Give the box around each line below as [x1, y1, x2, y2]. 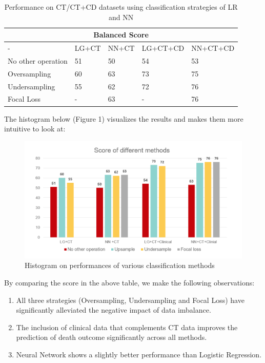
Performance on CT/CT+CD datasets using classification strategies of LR [4, 2, 238, 12]
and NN [108, 11, 134, 22]
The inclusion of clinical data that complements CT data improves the [16, 321, 238, 332]
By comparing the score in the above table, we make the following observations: [4, 277, 255, 288]
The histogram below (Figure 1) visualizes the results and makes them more [4, 113, 243, 124]
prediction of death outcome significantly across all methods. [16, 332, 207, 342]
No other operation [8, 55, 68, 66]
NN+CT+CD [191, 43, 235, 53]
